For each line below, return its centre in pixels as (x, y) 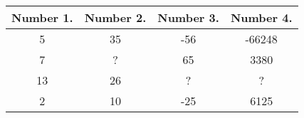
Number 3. (188, 17)
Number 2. (115, 17)
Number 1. (42, 17)
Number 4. (261, 17)
